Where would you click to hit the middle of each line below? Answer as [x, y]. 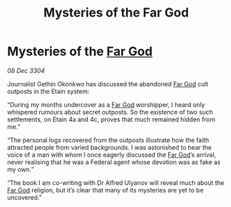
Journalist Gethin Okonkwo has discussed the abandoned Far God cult [108, 83]
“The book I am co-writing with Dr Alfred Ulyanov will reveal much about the [116, 183]
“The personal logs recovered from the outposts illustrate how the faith [108, 140]
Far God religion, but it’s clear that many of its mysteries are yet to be [105, 190]
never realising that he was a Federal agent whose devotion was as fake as [114, 162]
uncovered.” [25, 197]
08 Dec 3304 [26, 70]
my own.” [21, 169]
